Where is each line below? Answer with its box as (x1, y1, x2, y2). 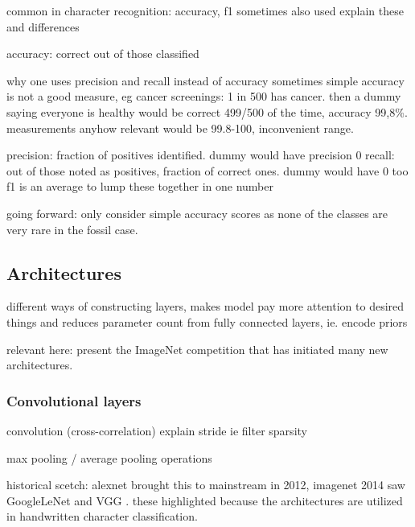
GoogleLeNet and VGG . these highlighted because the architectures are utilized (6, 492, 403, 508)
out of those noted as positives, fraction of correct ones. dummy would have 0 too (6, 162, 409, 179)
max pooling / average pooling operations (6, 449, 212, 466)
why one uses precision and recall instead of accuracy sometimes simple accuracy (6, 72, 405, 89)
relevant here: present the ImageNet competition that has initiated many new (6, 340, 388, 357)
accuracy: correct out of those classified (6, 45, 199, 62)
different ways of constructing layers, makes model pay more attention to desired (6, 298, 405, 315)
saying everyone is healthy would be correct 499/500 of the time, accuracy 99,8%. (6, 103, 408, 120)
